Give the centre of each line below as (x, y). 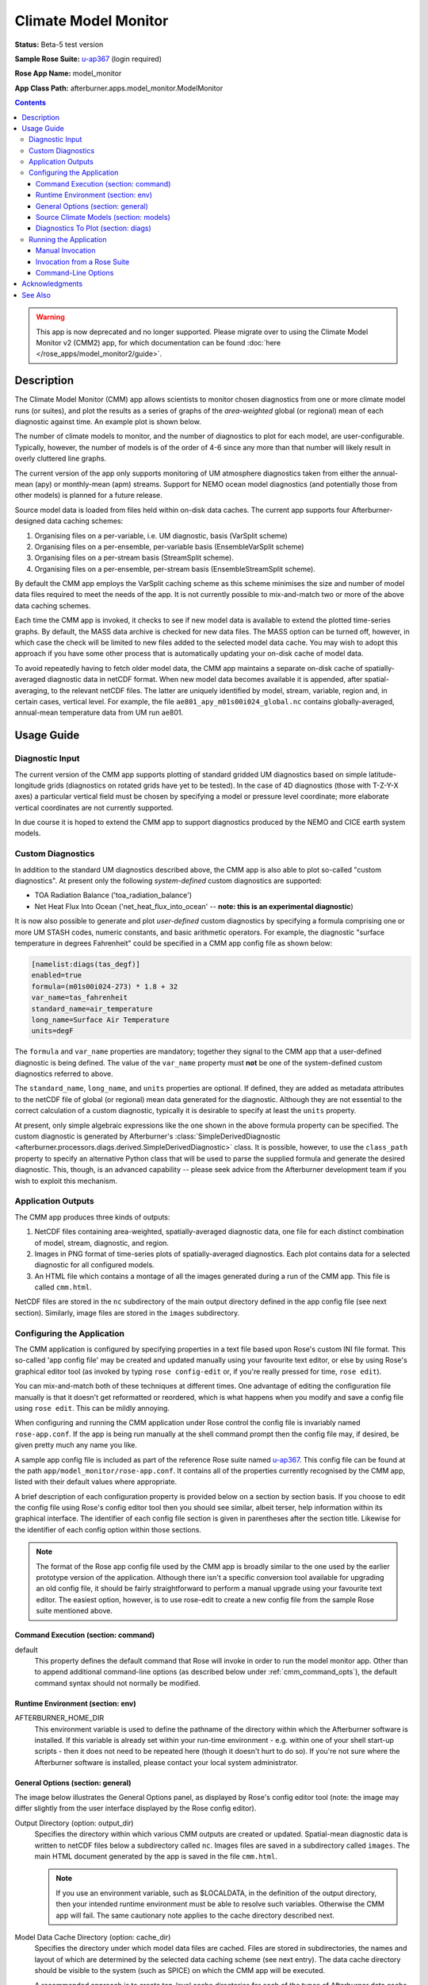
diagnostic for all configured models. (94, 1265)
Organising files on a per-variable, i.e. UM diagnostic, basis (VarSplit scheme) (161, 535)
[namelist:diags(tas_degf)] (86, 964)
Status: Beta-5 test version (59, 44)
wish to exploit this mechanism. (66, 1181)
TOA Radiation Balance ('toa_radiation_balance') (113, 895)
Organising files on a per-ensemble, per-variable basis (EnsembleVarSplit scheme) (169, 546)
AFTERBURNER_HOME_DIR (59, 1718)
